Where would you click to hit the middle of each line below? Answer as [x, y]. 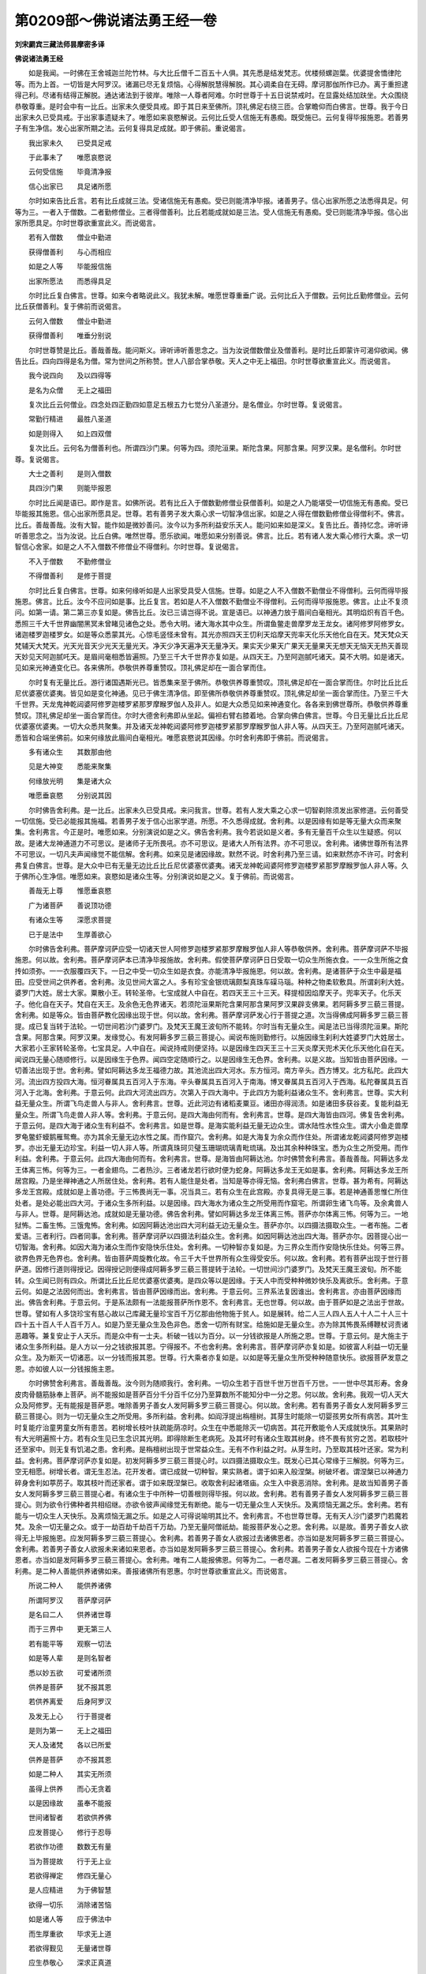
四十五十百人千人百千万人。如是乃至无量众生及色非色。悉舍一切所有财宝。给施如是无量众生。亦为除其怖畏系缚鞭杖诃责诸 [211, 1325]
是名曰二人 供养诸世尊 [70, 1614]
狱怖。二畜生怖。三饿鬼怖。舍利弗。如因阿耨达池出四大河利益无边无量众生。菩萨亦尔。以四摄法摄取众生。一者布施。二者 [211, 1225]
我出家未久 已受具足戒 [70, 143]
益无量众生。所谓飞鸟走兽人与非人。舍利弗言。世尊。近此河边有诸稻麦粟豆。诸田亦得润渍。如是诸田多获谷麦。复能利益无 [211, 1103]
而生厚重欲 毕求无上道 [70, 1934]
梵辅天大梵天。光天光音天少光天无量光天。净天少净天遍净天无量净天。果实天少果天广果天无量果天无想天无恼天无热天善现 [211, 645]
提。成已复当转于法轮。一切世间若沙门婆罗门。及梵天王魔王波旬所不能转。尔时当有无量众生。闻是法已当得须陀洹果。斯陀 [211, 1026]
